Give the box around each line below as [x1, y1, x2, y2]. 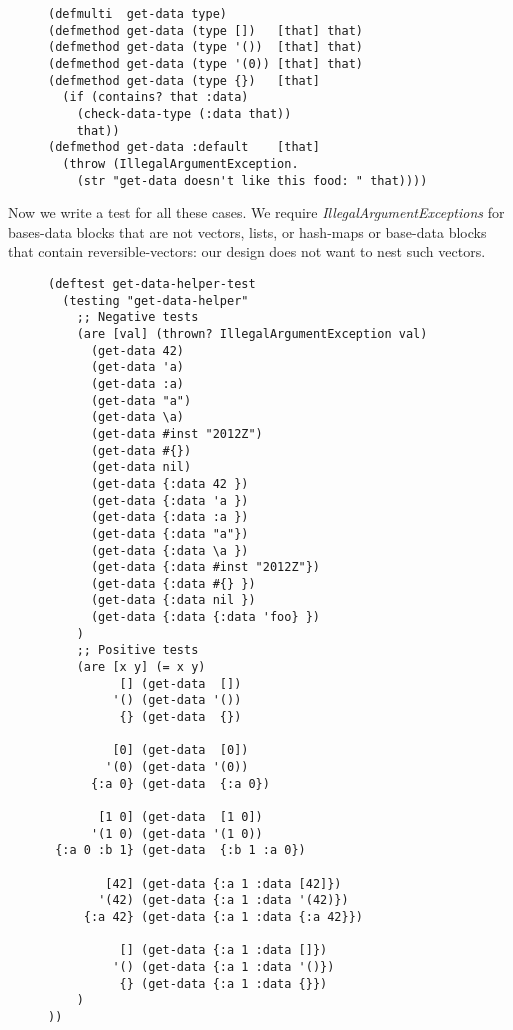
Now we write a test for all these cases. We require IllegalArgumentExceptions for [8, 202, 505, 223]
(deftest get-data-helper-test [48, 277, 256, 291]
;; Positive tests [76, 643, 199, 658]
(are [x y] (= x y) [76, 660, 206, 675]
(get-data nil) [90, 460, 192, 475]
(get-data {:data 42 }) [90, 476, 249, 491]
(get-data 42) [90, 343, 185, 358]
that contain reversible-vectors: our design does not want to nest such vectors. [8, 241, 486, 262]
